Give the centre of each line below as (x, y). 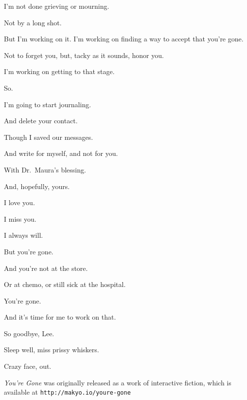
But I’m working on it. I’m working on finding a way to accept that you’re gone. (124, 39)
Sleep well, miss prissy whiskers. (52, 350)
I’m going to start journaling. (48, 104)
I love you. (19, 202)
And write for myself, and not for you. (61, 153)
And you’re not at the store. (46, 268)
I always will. (24, 235)
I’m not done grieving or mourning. (57, 6)
